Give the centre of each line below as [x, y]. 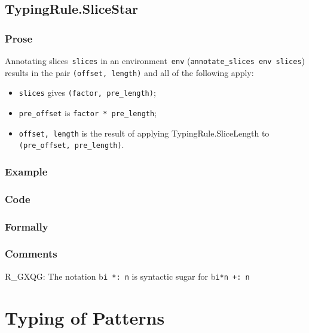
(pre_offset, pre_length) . [71, 145]
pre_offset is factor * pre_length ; [88, 112]
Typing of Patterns [85, 317]
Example [26, 171]
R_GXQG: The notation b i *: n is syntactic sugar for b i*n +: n [127, 276]
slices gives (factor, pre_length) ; [87, 93]
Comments [31, 254]
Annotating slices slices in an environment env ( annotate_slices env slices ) [155, 60]
